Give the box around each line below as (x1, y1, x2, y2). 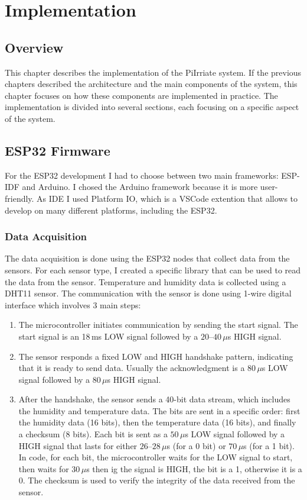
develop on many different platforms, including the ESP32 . (5, 204, 217, 216)
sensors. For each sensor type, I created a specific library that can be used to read (5, 263, 301, 276)
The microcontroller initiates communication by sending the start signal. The (18, 318, 298, 331)
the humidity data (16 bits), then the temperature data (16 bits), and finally (18, 416, 296, 428)
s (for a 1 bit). (243, 439, 295, 451)
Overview (5, 38, 64, 56)
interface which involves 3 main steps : (5, 298, 141, 311)
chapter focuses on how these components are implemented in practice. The (5, 89, 278, 101)
